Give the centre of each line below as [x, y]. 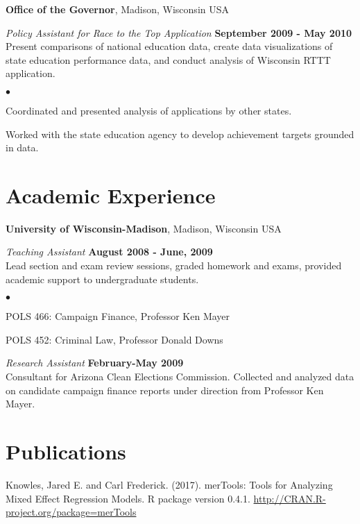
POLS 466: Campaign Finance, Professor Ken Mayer [118, 316]
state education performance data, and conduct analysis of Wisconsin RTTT [168, 59]
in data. [22, 147]
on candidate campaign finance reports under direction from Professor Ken [165, 390]
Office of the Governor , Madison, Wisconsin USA [117, 9]
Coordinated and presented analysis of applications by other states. [149, 110]
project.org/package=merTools [71, 512]
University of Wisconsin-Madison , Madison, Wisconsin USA [144, 228]
